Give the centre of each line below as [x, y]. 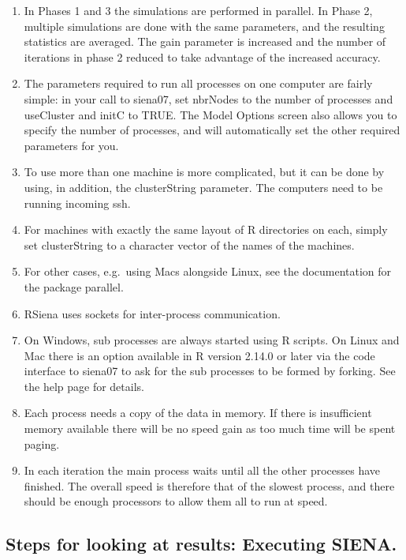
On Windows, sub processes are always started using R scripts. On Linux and [212, 340]
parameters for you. [71, 145]
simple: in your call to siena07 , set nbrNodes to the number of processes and [209, 98]
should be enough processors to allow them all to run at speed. [176, 501]
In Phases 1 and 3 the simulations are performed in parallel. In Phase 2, [198, 10]
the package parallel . [74, 286]
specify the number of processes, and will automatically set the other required [212, 130]
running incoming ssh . [77, 203]
